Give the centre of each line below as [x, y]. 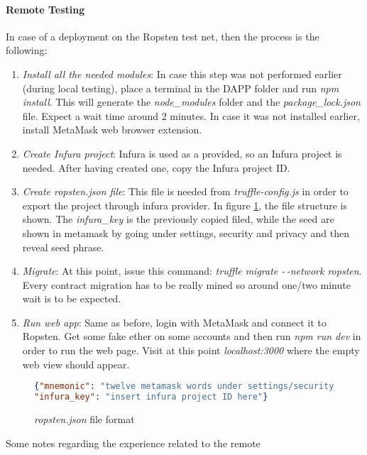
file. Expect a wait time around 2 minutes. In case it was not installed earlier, [191, 115]
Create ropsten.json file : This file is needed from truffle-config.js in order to [185, 191]
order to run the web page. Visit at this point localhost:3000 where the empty [191, 350]
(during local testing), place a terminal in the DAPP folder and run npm [181, 88]
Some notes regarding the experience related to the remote [133, 443]
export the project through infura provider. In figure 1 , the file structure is [185, 205]
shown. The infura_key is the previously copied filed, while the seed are [178, 219]
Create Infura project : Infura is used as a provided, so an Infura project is [182, 153]
